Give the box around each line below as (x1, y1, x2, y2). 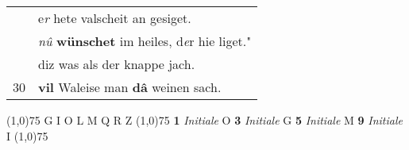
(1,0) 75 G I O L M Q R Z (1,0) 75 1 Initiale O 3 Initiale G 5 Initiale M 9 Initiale (6, 112, 403, 128)
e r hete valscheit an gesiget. (38, 9, 191, 27)
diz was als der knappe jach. (38, 55, 195, 73)
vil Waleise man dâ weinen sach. (38, 78, 222, 96)
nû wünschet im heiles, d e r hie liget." (38, 32, 252, 50)
